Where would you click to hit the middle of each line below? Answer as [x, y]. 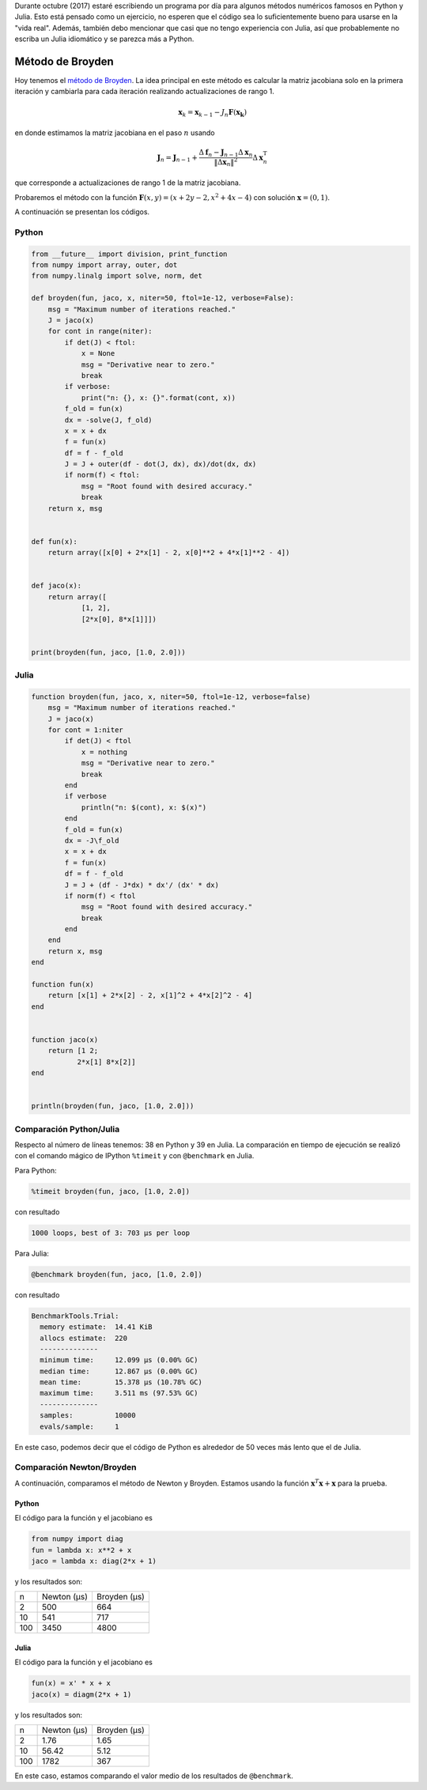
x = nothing [104, 752]
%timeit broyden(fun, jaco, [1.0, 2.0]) [110, 1191]
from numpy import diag [77, 1539]
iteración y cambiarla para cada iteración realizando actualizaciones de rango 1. [144, 92]
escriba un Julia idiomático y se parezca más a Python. [104, 39]
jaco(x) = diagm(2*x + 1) [81, 1694]
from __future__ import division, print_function [129, 254]
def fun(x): [55, 541]
